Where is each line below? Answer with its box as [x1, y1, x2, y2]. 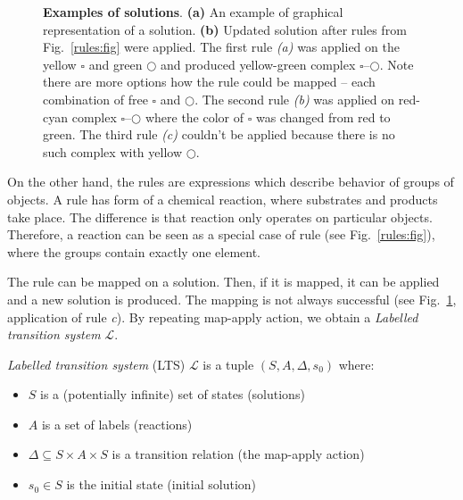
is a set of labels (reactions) [41, 414, 193, 433]
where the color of [145, 107, 244, 126]
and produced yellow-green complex [161, 54, 356, 73]
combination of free [43, 89, 148, 108]
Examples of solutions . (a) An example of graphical [43, 3, 343, 21]
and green [88, 54, 143, 73]
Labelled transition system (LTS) [7, 354, 186, 373]
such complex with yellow [43, 142, 183, 161]
